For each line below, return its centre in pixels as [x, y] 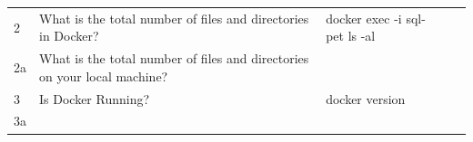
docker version [366, 98]
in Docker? [69, 36]
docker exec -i [364, 18]
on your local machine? [104, 76]
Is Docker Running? [95, 98]
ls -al [362, 36]
